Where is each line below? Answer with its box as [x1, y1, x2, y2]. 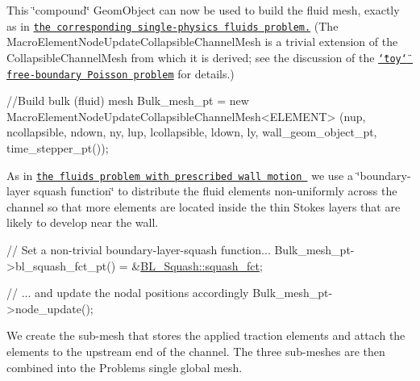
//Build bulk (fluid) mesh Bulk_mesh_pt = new [6, 92, 249, 109]
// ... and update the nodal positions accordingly [6, 284, 249, 301]
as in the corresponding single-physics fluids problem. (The [6, 17, 339, 34]
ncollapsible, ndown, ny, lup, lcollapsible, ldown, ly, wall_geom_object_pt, [6, 124, 377, 140]
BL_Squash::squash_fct [140, 257, 260, 274]
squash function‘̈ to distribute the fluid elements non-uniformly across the [33, 182, 397, 199]
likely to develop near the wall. [6, 214, 159, 231]
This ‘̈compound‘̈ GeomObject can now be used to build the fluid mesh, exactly [6, 2, 400, 18]
